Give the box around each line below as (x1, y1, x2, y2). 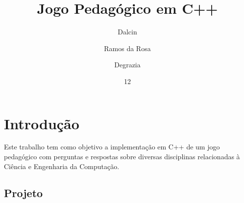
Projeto (4, 185, 43, 200)
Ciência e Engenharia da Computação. (4, 161, 120, 171)
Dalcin (118, 27, 137, 37)
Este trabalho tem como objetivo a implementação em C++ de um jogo (4, 142, 220, 152)
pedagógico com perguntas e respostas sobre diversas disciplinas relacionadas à (4, 151, 240, 162)
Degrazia (114, 59, 141, 70)
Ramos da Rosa (104, 43, 151, 53)
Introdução (4, 113, 79, 133)
